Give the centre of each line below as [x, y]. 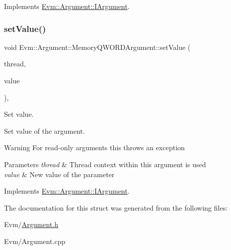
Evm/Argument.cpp [35, 241]
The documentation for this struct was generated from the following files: [116, 207]
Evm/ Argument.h [31, 224]
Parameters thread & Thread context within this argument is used [105, 164]
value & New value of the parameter [59, 174]
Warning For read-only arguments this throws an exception [95, 147]
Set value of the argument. [45, 130]
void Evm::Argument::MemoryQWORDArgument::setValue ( [97, 47]
